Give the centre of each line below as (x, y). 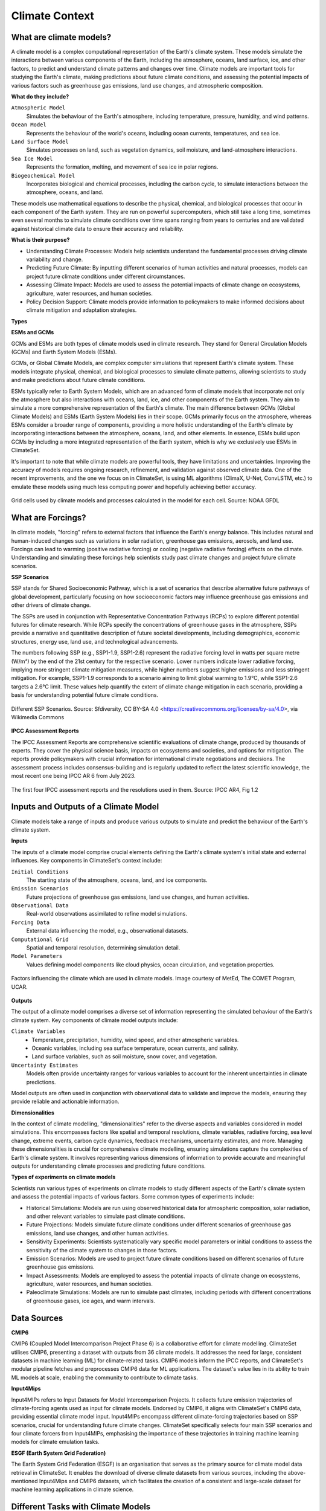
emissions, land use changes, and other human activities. (97, 1233)
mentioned (25, 1481)
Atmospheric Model (38, 108)
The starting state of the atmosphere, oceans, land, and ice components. (117, 880)
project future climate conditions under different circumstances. (106, 276)
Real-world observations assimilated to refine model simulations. (107, 914)
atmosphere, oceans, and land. (65, 192)
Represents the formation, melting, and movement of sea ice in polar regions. (122, 167)
